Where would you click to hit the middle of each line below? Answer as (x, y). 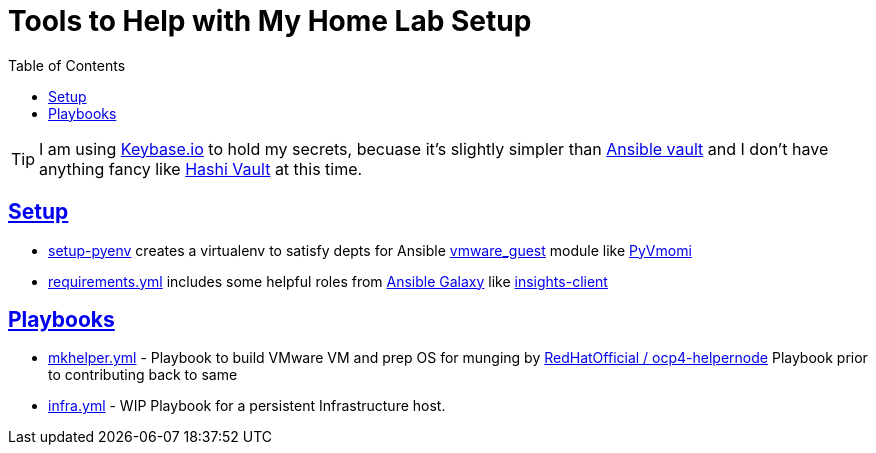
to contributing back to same (143, 375)
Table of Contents (67, 65)
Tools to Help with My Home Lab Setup (270, 21)
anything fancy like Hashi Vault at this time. (201, 168)
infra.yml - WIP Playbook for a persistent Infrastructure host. (247, 406)
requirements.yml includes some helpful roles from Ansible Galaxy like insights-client (328, 281)
